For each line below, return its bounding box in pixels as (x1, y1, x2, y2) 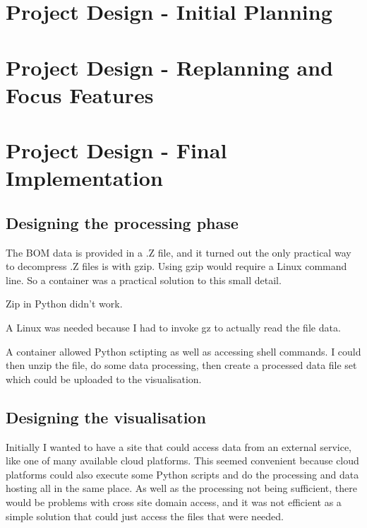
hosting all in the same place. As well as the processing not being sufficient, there (6, 481, 357, 495)
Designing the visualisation (6, 406, 206, 428)
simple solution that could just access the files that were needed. (6, 508, 284, 523)
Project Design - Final (6, 136, 227, 165)
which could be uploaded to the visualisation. (6, 371, 202, 386)
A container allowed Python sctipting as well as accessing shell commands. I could (6, 344, 361, 358)
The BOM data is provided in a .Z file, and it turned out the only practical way (6, 245, 351, 259)
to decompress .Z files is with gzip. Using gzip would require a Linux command (6, 259, 347, 274)
